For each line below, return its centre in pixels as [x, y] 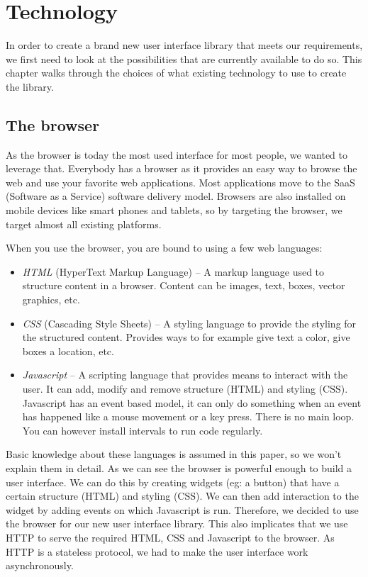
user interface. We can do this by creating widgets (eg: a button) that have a [173, 482]
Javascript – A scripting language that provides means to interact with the [185, 375]
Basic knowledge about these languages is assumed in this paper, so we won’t [174, 454]
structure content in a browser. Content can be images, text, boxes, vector [184, 285]
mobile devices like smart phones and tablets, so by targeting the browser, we [174, 210]
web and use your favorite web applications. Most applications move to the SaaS [180, 182]
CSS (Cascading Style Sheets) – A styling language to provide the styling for [189, 323]
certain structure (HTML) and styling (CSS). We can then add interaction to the [182, 496]
